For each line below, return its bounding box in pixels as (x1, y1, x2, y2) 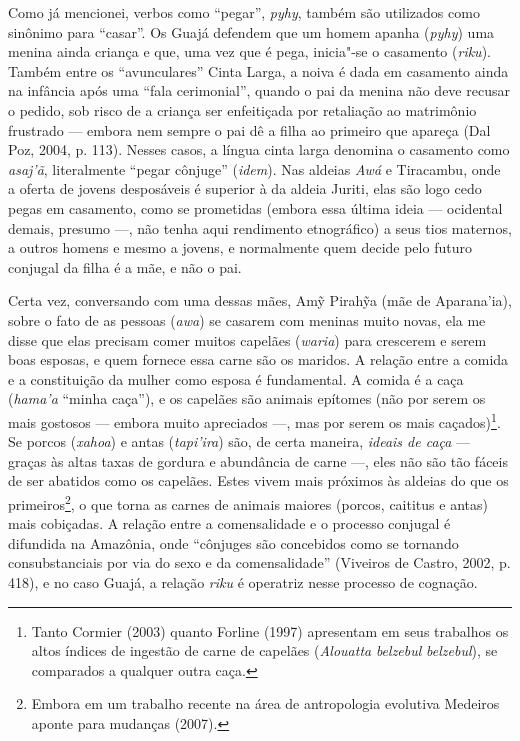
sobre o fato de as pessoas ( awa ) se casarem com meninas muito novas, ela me (8, 309, 486, 330)
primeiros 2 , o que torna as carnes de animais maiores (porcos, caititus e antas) (8, 490, 488, 514)
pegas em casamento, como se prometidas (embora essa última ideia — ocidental (8, 197, 503, 218)
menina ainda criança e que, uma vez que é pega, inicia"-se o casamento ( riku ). (8, 41, 491, 62)
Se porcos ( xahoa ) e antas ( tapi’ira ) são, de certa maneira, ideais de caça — (8, 431, 471, 452)
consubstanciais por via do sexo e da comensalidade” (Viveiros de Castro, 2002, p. (8, 552, 511, 573)
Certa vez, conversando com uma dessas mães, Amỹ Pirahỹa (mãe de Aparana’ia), (8, 290, 512, 311)
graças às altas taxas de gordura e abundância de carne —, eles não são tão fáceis (8, 450, 508, 471)
